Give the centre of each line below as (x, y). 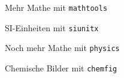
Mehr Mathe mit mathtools (56, 7)
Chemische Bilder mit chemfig (61, 67)
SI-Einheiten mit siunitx (52, 27)
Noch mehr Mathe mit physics (62, 48)
